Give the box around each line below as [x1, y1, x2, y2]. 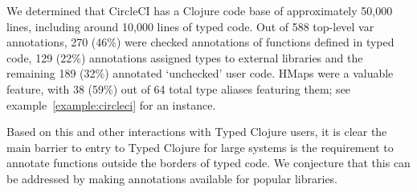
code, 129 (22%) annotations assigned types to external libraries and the [6, 49, 363, 66]
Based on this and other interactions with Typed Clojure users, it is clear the [6, 123, 387, 140]
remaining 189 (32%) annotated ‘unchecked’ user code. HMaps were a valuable [6, 65, 394, 82]
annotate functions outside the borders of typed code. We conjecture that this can [6, 154, 411, 171]
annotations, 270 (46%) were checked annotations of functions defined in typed [6, 34, 395, 50]
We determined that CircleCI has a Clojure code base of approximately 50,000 [6, 2, 393, 18]
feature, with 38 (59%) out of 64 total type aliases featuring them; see [6, 80, 351, 97]
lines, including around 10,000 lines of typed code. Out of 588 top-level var [6, 18, 374, 34]
